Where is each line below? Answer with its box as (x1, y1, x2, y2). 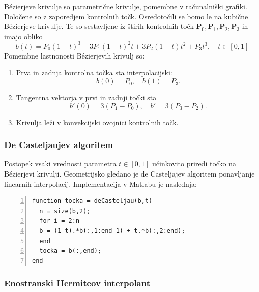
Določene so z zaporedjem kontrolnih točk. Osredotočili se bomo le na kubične (4, 11, 248, 21)
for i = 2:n (39, 217, 80, 225)
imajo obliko (4, 31, 43, 41)
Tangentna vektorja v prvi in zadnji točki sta (16, 92, 157, 103)
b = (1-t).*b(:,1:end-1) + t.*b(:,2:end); (39, 227, 185, 235)
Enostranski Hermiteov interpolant (4, 277, 150, 289)
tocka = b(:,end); (39, 247, 102, 255)
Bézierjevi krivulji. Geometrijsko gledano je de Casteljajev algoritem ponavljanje (4, 168, 255, 179)
